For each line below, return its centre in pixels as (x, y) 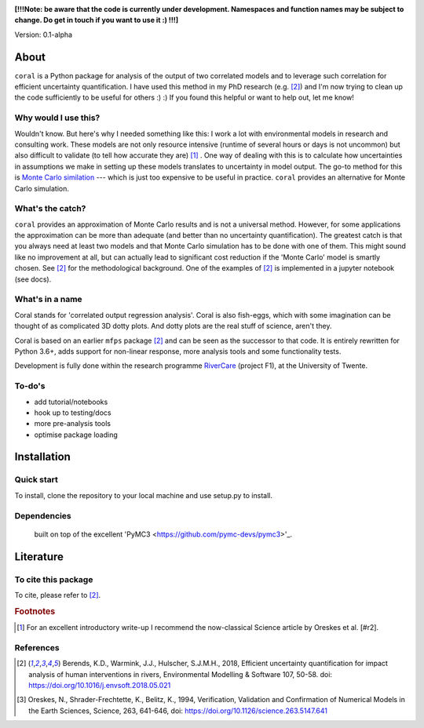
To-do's (30, 386)
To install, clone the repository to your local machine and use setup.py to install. (143, 495)
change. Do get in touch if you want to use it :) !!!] (97, 20)
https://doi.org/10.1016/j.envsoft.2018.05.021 (100, 685)
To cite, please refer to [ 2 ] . (58, 595)
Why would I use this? (57, 118)
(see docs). (33, 279)
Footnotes (35, 611)
